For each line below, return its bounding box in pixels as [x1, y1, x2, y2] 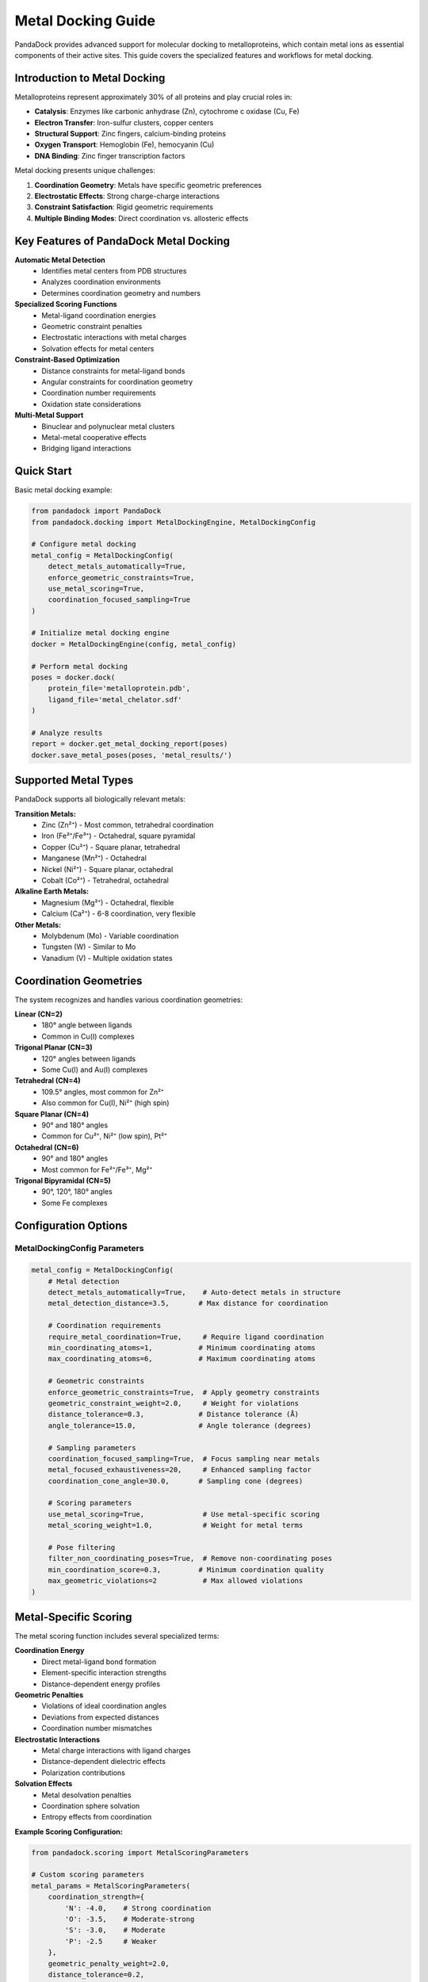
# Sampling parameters [48, 1443, 136, 1452]
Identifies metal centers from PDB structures [41, 266, 187, 276]
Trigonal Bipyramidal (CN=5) [14, 1176, 111, 1185]
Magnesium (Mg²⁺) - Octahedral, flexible [41, 897, 174, 907]
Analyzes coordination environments [41, 277, 162, 287]
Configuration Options [14, 1219, 128, 1232]
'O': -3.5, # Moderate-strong [64, 1915, 195, 1924]
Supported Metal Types [14, 774, 134, 787]
